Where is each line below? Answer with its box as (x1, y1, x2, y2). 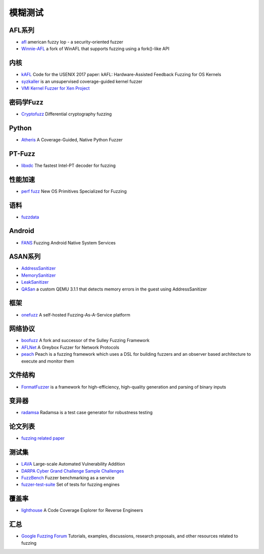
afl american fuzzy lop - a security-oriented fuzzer (21, 39, 123, 45)
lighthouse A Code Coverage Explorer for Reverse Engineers (21, 507, 143, 513)
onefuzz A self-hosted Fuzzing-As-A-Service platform (21, 312, 131, 317)
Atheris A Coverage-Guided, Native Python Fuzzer (21, 136, 123, 142)
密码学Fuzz (9, 98, 44, 106)
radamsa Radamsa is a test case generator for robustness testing (21, 410, 153, 416)
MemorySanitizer (21, 272, 56, 278)
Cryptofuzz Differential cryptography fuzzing (21, 111, 112, 117)
